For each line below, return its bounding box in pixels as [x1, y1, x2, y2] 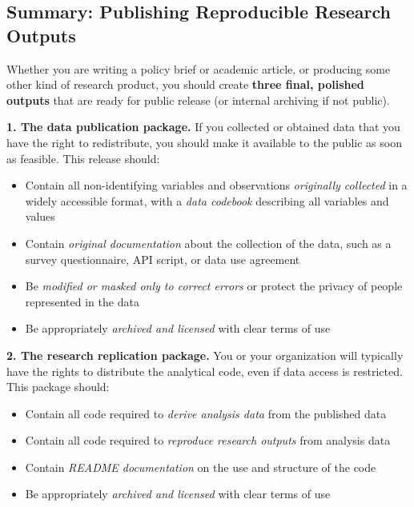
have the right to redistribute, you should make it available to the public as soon [6, 134, 402, 150]
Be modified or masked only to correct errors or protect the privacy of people [25, 277, 403, 294]
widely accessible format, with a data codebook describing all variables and [25, 192, 389, 209]
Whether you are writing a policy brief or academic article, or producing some [6, 60, 391, 77]
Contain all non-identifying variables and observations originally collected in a [25, 177, 408, 194]
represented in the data [25, 293, 139, 309]
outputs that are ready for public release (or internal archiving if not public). [6, 91, 390, 108]
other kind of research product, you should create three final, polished [6, 76, 364, 93]
